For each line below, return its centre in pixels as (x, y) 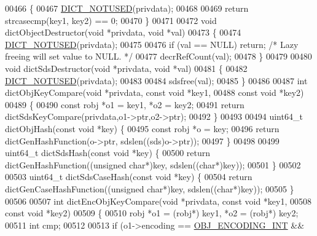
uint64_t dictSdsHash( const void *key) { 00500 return (108, 153)
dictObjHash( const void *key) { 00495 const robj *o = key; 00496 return (142, 128)
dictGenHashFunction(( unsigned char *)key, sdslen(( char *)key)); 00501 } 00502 (153, 164)
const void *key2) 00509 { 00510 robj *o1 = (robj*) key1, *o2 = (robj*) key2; (152, 213)
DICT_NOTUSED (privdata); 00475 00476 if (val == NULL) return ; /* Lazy (152, 44)
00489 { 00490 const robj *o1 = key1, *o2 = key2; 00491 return (125, 104)
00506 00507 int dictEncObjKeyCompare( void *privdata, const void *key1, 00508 (158, 201)
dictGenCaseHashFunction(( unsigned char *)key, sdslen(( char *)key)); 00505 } (150, 188)
